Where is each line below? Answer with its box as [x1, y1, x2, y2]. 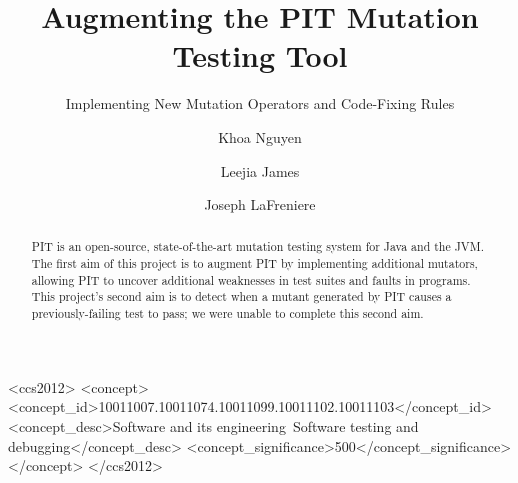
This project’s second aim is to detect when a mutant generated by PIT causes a [31, 288, 452, 305]
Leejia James [220, 160, 300, 181]
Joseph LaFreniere [204, 194, 316, 215]
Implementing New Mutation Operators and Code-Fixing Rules [65, 93, 455, 114]
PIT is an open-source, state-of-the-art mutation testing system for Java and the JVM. [31, 238, 484, 255]
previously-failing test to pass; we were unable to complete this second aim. [31, 305, 424, 322]
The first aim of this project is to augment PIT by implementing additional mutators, [31, 255, 478, 272]
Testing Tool [172, 35, 348, 76]
